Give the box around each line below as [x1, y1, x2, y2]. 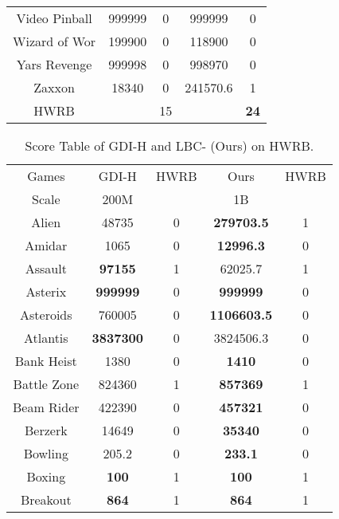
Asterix [25, 282, 67, 301]
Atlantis [23, 328, 68, 347]
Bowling [23, 444, 68, 462]
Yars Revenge [16, 55, 92, 73]
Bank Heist [14, 352, 77, 370]
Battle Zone [13, 375, 80, 393]
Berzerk [24, 421, 68, 439]
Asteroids [20, 305, 72, 324]
